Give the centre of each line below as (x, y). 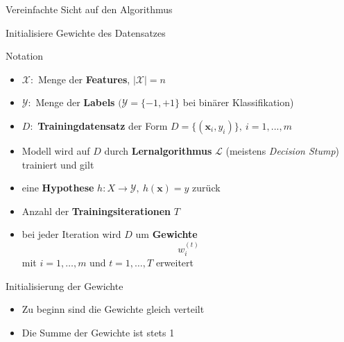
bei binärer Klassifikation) (238, 102)
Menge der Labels (75, 102)
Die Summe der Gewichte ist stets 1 (98, 332)
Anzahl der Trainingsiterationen (96, 211)
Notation (25, 56)
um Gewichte (166, 234)
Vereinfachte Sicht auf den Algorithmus (89, 9)
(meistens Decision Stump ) (283, 150)
